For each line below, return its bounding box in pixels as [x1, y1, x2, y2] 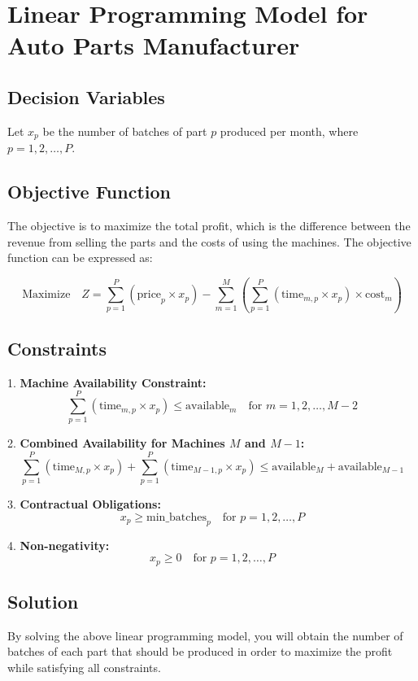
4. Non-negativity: [7, 536, 110, 553]
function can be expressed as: [7, 249, 153, 266]
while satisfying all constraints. [7, 658, 161, 675]
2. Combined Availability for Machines [7, 434, 225, 452]
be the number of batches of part [42, 122, 207, 139]
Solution [7, 588, 79, 613]
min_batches [146, 511, 207, 523]
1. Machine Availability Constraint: [7, 373, 207, 391]
